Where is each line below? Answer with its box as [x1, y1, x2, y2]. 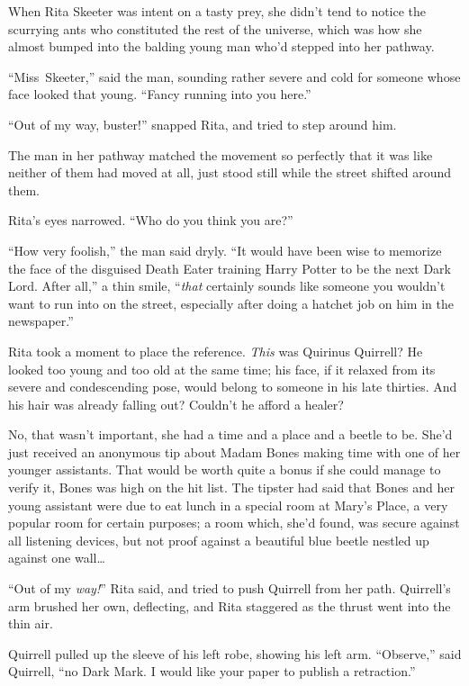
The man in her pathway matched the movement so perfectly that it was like [8, 145, 433, 164]
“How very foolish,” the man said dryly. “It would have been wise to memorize [8, 240, 442, 259]
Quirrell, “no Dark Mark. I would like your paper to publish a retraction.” [8, 662, 416, 681]
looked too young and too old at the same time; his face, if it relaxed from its [8, 359, 436, 378]
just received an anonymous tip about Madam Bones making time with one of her [8, 442, 461, 461]
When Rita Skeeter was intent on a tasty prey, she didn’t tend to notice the [8, 2, 427, 20]
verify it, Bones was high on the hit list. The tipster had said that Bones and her [8, 478, 455, 497]
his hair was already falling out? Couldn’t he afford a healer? [8, 394, 344, 413]
